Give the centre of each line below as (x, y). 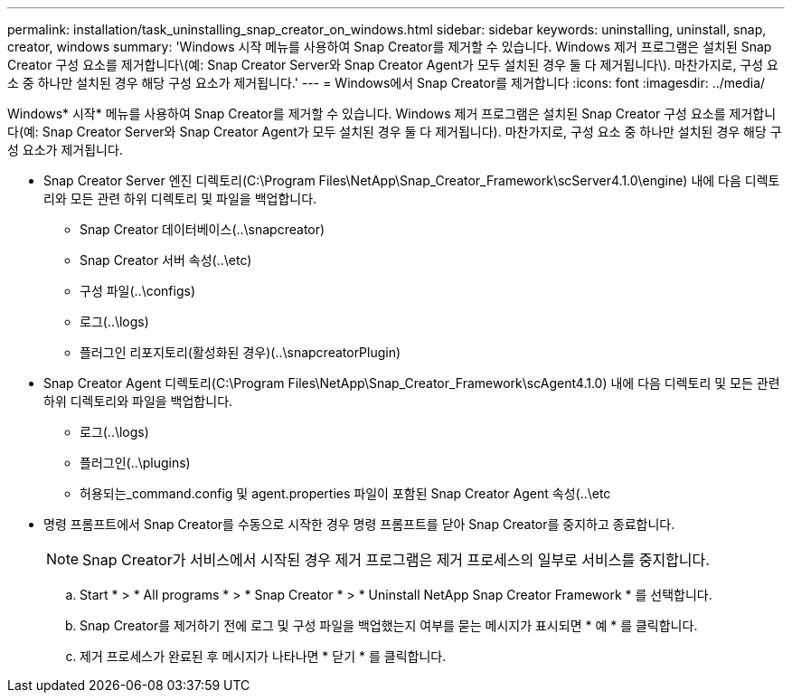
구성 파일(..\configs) (137, 291)
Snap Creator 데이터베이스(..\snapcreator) (203, 229)
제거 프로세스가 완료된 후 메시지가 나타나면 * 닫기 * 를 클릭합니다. (263, 656)
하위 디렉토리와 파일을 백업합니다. (138, 401)
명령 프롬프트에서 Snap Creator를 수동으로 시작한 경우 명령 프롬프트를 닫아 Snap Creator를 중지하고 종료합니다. (359, 524)
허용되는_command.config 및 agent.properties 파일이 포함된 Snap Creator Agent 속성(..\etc (345, 493)
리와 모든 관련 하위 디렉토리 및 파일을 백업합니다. (180, 199)
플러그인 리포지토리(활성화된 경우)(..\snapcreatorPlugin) (240, 352)
